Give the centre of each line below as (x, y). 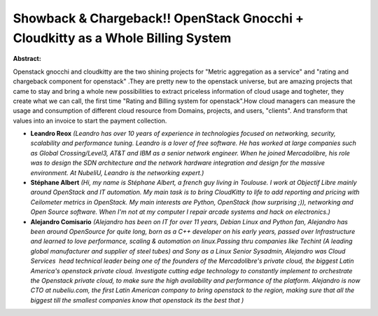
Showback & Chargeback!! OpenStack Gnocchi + (159, 18)
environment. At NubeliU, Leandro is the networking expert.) (117, 172)
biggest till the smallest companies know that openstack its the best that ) (137, 300)
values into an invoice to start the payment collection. (90, 121)
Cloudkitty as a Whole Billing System (122, 38)
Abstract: (27, 59)
